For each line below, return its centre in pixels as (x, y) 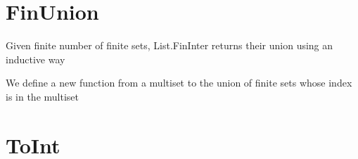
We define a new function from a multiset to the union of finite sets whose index (179, 83)
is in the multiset (42, 96)
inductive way (36, 59)
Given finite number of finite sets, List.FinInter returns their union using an (170, 45)
